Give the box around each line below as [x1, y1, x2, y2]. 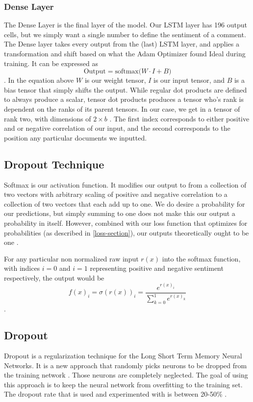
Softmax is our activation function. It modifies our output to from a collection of [4, 179, 247, 189]
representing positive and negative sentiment [90, 263, 224, 273]
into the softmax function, [162, 253, 241, 263]
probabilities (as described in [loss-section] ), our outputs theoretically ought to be [4, 227, 249, 237]
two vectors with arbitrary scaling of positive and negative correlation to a [4, 189, 228, 199]
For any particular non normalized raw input [4, 253, 139, 263]
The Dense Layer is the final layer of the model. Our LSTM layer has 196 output [4, 20, 248, 30]
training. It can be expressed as [4, 58, 99, 68]
